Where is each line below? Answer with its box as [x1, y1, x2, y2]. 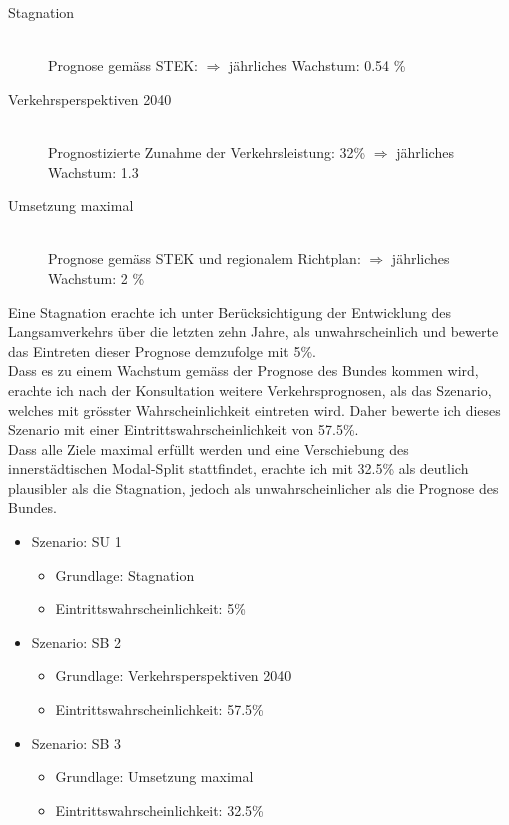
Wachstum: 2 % [48, 267, 145, 288]
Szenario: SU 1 [31, 531, 122, 552]
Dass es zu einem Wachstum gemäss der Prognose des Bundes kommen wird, [8, 360, 479, 381]
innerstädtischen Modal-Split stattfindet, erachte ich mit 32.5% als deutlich [8, 458, 469, 479]
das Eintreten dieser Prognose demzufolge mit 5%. [8, 340, 316, 361]
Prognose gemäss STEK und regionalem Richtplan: [48, 248, 361, 269]
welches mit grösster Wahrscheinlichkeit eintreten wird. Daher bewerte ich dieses [8, 399, 501, 420]
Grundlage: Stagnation [55, 564, 195, 585]
